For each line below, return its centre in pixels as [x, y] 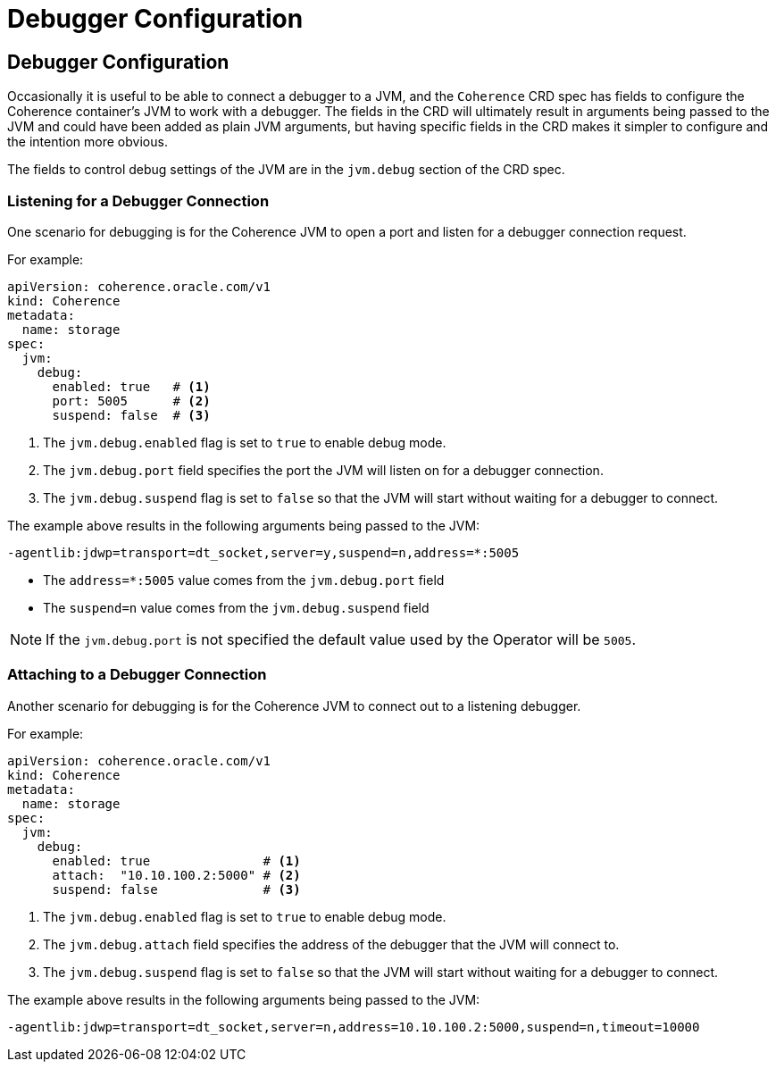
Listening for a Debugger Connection [138, 200]
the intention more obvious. [88, 142]
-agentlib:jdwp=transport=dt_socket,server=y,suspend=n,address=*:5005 [263, 552]
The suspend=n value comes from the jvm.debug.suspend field [236, 607]
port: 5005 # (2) [131, 401]
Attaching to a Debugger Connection [137, 675]
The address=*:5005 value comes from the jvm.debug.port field [244, 580]
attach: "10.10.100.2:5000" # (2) [176, 875]
